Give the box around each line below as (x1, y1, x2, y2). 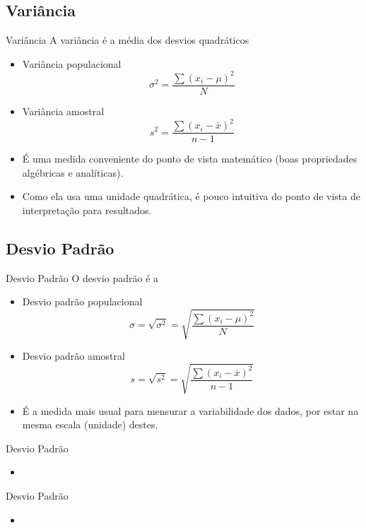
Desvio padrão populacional (22, 294, 143, 309)
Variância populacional (22, 56, 122, 71)
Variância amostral (22, 103, 105, 118)
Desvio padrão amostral (22, 348, 125, 363)
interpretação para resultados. (22, 202, 152, 217)
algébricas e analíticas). (22, 165, 124, 180)
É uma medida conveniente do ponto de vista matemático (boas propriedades (22, 151, 358, 166)
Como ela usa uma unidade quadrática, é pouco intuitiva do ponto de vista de (22, 189, 360, 204)
